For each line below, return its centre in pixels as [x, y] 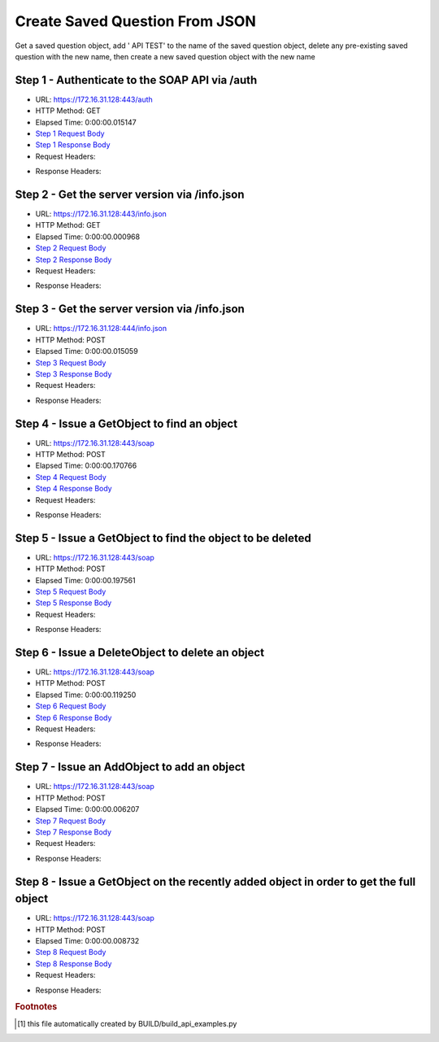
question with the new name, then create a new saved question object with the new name [165, 56]
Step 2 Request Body [71, 248]
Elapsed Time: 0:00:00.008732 [87, 940]
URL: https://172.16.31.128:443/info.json [101, 214]
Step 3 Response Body [74, 373]
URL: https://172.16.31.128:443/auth [94, 99]
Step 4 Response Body [74, 489]
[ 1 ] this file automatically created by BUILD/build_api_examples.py [127, 1023]
